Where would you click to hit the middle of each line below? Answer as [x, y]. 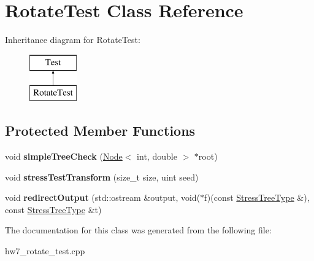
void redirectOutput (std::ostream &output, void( [103, 197]
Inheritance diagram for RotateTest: [73, 40]
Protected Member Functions [100, 130]
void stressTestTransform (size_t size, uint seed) [102, 177]
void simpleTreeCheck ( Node [64, 156]
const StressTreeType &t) [53, 209]
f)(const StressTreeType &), [257, 197]
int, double [157, 156]
